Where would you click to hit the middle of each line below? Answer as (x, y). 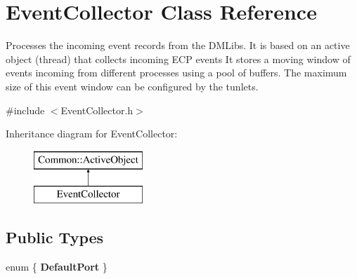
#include (25, 110)
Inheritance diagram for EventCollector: (92, 134)
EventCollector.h (97, 110)
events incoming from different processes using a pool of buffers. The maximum (176, 73)
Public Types (55, 237)
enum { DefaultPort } (57, 267)
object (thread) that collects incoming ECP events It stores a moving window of (178, 59)
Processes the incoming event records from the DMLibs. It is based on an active (178, 45)
